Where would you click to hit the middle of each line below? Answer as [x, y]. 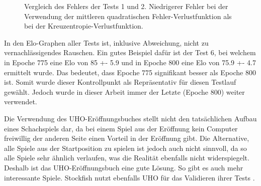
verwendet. [21, 102]
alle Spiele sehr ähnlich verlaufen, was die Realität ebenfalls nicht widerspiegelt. [127, 158]
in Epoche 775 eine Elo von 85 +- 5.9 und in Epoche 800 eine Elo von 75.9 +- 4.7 [130, 62]
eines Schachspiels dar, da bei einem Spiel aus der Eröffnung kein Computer [121, 128]
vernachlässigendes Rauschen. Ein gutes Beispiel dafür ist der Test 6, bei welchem [130, 52]
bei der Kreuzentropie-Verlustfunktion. [84, 26]
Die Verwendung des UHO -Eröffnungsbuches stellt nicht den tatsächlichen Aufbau [130, 118]
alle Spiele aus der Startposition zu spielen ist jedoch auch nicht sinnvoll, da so [125, 148]
